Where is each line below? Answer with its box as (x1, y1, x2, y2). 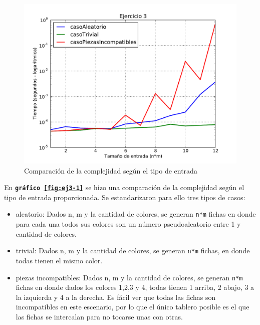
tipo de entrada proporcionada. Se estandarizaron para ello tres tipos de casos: (4, 192, 245, 202)
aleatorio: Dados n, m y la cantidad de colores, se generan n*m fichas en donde (16, 209, 256, 219)
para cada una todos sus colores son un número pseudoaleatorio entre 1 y (16, 219, 241, 229)
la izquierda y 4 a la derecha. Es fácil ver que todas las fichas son (16, 291, 216, 302)
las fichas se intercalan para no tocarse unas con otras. (16, 311, 183, 321)
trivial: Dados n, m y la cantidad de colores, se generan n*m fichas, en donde (16, 245, 250, 256)
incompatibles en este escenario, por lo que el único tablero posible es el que (16, 301, 249, 312)
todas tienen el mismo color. (16, 255, 103, 265)
